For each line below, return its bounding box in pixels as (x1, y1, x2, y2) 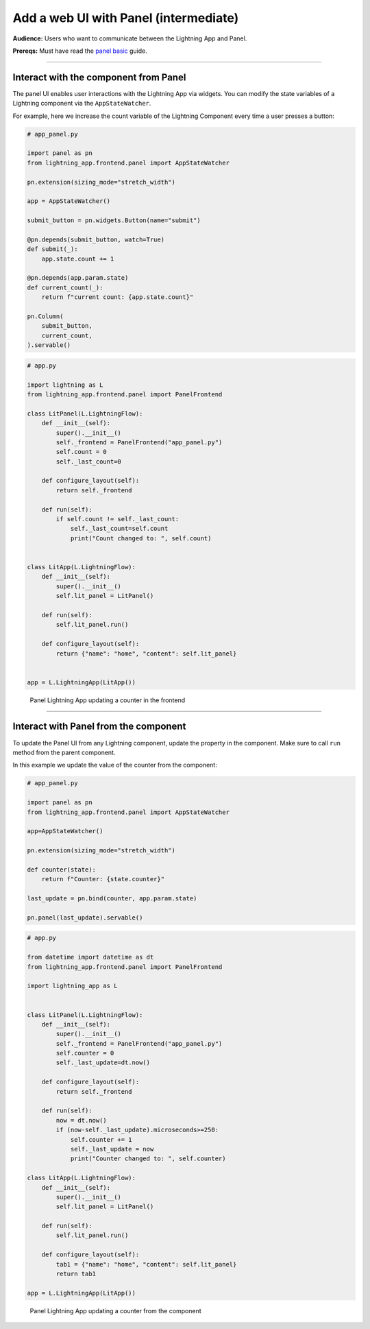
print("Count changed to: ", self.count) (70, 534, 212, 542)
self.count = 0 (56, 448, 108, 456)
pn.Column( (27, 313, 64, 320)
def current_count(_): (27, 283, 103, 291)
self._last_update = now (70, 1145, 154, 1153)
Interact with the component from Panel (12, 71, 186, 83)
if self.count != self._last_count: (56, 515, 180, 523)
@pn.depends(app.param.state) (27, 274, 129, 282)
